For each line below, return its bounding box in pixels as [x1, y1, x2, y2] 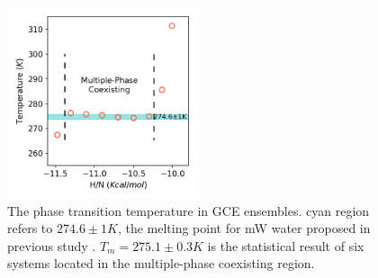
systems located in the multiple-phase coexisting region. [7, 254, 315, 273]
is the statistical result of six [207, 236, 364, 255]
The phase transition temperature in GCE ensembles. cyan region [7, 201, 370, 220]
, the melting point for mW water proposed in [117, 219, 371, 238]
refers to [7, 219, 53, 238]
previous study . [7, 236, 96, 255]
